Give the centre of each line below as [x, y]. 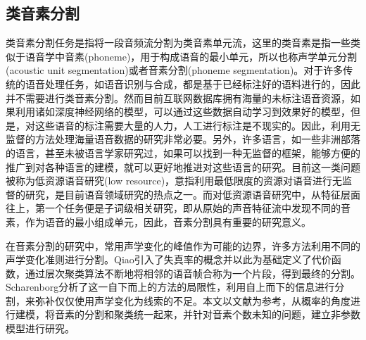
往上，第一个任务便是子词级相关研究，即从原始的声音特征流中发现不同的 [173, 208]
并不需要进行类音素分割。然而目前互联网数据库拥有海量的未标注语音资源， [178, 97]
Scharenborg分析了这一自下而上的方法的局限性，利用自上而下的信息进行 [170, 287]
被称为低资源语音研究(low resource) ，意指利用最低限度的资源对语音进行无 [174, 181]
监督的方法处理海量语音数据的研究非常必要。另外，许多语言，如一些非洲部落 [183, 139]
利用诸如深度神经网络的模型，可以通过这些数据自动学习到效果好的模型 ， [183, 112]
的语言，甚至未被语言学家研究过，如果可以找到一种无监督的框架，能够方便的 [183, 152]
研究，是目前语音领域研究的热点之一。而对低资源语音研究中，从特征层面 [193, 194]
